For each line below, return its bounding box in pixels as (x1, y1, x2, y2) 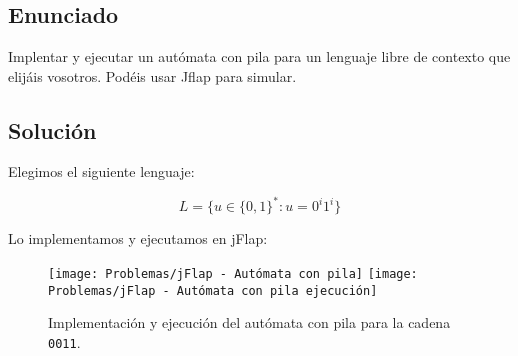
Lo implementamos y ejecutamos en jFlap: (8, 228, 268, 249)
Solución (8, 114, 97, 145)
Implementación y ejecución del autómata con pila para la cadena (48, 312, 451, 333)
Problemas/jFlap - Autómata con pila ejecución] (48, 283, 378, 298)
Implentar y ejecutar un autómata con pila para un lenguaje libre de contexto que (8, 46, 511, 66)
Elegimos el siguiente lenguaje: (8, 161, 195, 182)
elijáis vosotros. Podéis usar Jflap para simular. (8, 65, 297, 86)
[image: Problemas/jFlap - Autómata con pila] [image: (48, 267, 418, 282)
